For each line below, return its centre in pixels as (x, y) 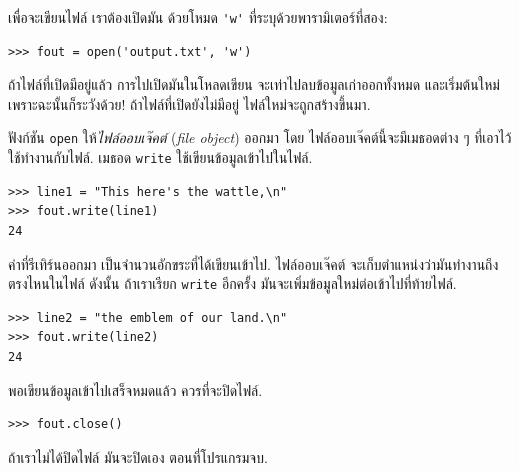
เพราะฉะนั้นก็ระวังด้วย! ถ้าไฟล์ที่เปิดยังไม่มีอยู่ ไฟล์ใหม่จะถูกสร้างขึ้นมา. (189, 103)
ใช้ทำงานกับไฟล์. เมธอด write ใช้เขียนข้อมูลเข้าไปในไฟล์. (160, 157)
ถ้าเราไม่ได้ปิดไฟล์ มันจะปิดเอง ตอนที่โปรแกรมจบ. (138, 456)
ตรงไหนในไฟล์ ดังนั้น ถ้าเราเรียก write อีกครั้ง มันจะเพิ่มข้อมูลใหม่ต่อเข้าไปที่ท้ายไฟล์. (232, 283)
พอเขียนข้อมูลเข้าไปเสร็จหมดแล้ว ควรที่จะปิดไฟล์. (135, 389)
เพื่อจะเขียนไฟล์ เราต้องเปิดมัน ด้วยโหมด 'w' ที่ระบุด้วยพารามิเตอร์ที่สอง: (198, 17)
